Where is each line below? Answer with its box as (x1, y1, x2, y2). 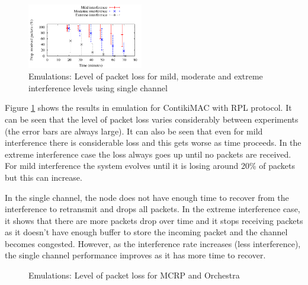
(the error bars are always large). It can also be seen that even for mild (5, 124, 263, 137)
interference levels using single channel (28, 81, 168, 94)
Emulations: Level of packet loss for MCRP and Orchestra (28, 269, 240, 281)
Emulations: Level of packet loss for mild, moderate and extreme (28, 70, 263, 82)
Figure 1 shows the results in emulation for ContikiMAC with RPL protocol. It (5, 101, 292, 114)
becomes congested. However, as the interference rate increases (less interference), (5, 237, 301, 249)
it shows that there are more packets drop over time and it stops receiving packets (5, 214, 303, 226)
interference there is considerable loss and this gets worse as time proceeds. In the (5, 136, 301, 149)
